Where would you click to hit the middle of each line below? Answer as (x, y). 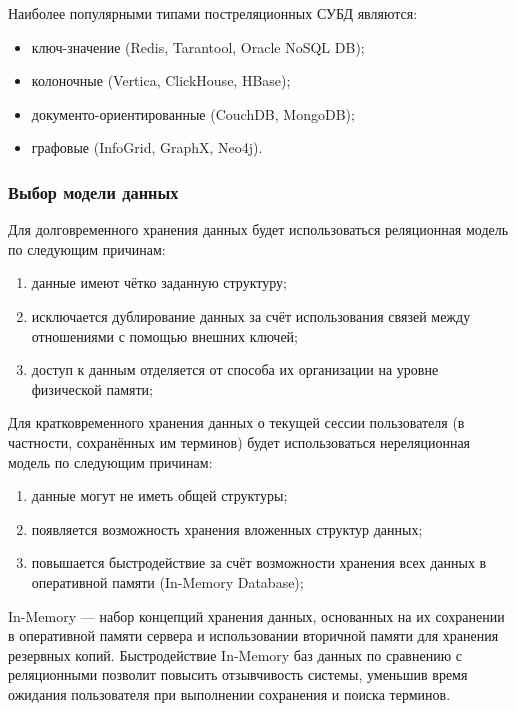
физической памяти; (92, 388)
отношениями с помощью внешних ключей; (164, 335)
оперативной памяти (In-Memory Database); (167, 581)
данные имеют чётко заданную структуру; (159, 282)
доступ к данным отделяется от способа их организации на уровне (235, 369)
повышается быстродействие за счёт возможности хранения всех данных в (259, 562)
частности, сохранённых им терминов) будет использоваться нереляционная (239, 441)
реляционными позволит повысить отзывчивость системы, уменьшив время (238, 674)
